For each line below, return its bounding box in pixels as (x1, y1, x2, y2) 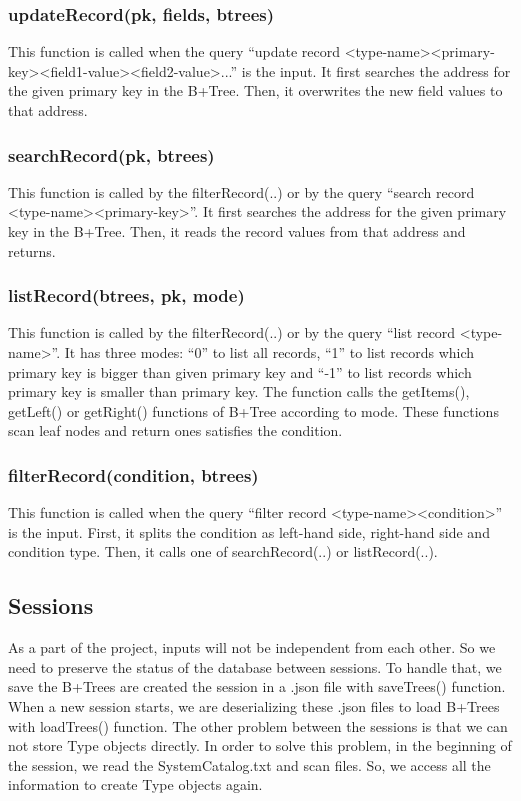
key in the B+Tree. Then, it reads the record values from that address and (8, 221, 466, 241)
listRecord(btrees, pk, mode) (8, 283, 245, 308)
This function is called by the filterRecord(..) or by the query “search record (8, 181, 475, 202)
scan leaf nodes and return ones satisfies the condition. (8, 420, 343, 441)
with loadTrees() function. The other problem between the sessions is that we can (8, 715, 508, 736)
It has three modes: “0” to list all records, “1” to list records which (64, 342, 475, 362)
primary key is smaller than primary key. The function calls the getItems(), (8, 381, 470, 402)
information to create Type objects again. (8, 774, 263, 795)
